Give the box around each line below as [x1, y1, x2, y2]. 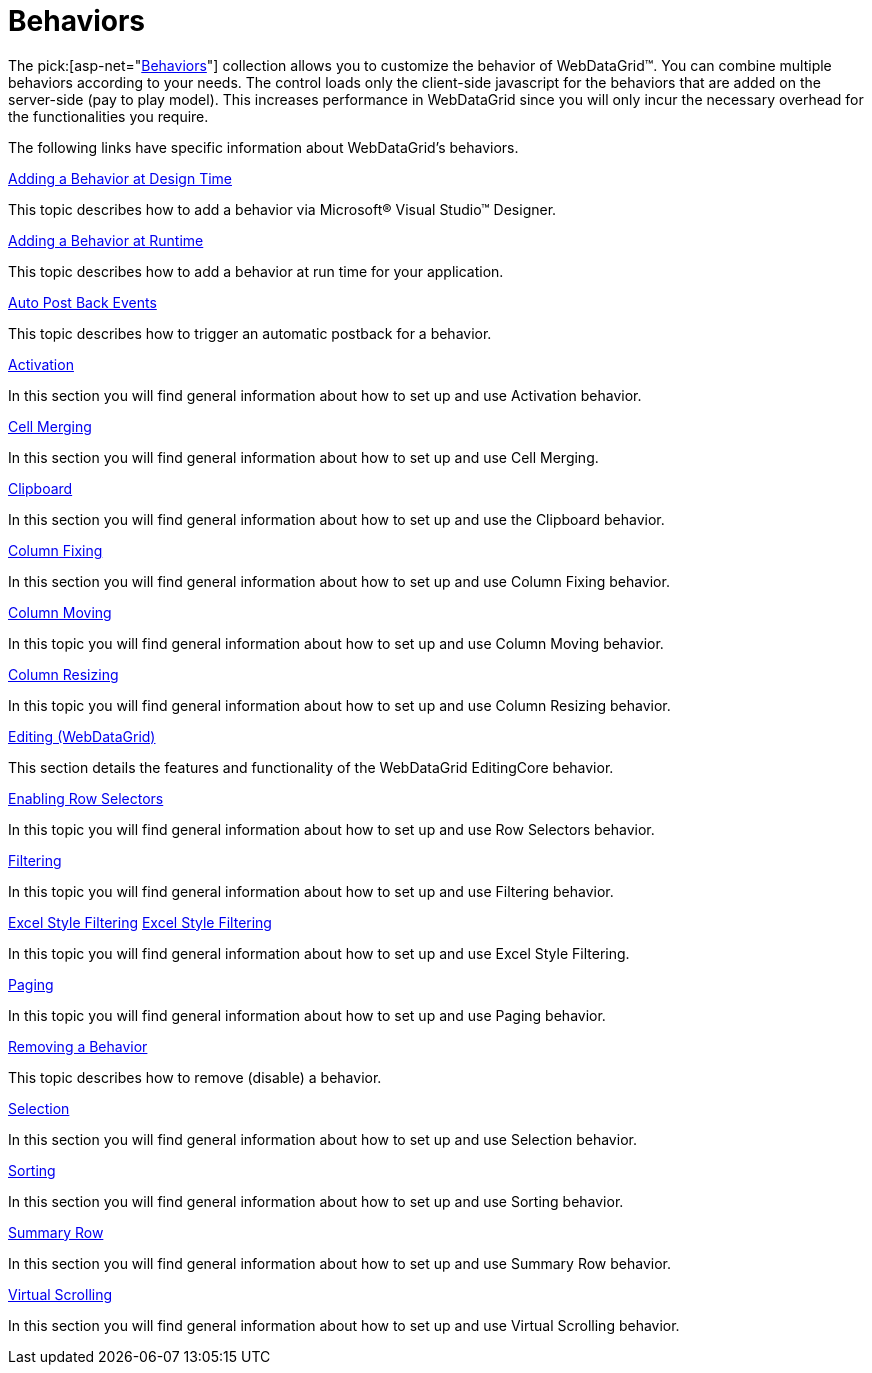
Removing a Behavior [8, 1037, 148, 1055]
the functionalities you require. [8, 107, 209, 125]
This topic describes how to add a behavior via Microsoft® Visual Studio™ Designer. [8, 200, 557, 218]
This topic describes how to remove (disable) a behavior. [8, 1068, 382, 1086]
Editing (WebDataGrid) [8, 727, 156, 745]
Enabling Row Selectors [8, 789, 164, 807]
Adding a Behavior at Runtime [8, 231, 204, 249]
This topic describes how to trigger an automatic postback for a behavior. [8, 324, 492, 342]
